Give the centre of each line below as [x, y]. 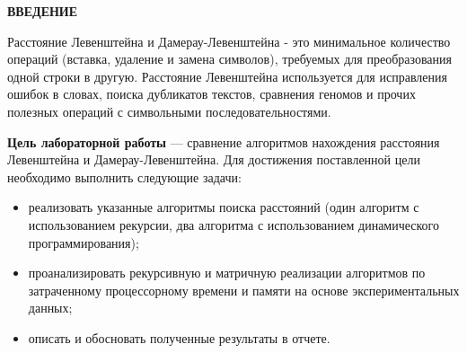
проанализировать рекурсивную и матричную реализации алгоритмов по [227, 273]
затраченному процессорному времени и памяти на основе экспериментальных [244, 290]
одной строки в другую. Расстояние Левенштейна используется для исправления [227, 76]
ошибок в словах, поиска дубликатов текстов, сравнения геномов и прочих [211, 94]
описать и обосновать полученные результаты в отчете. [179, 337]
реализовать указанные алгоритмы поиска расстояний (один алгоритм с [224, 207]
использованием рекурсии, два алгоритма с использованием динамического [233, 224]
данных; [50, 308]
